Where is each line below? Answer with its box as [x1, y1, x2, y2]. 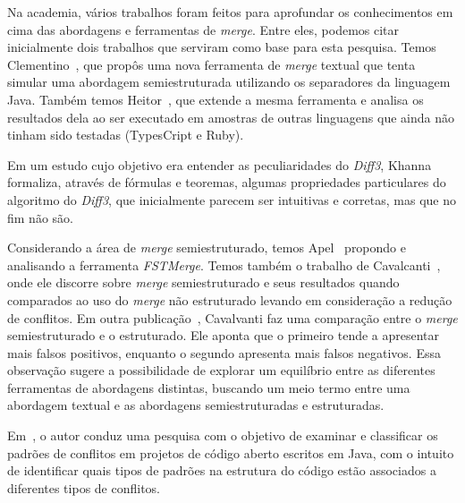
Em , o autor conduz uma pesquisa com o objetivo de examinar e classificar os [7, 426, 438, 445]
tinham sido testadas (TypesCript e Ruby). [7, 125, 244, 144]
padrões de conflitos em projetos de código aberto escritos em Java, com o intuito [7, 443, 454, 462]
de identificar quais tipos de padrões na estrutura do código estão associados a [7, 461, 436, 480]
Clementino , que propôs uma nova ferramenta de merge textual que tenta [7, 55, 416, 73]
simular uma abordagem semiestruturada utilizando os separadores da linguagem [7, 72, 451, 91]
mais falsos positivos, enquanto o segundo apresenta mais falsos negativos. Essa [7, 343, 441, 362]
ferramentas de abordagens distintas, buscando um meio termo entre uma [7, 378, 410, 396]
